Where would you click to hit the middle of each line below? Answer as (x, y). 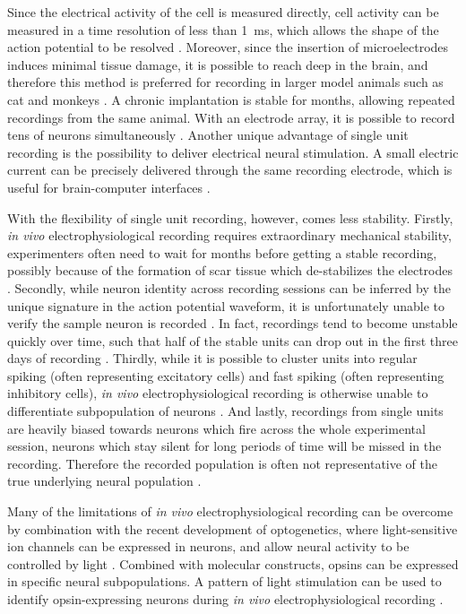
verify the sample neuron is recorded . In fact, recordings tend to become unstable (233, 323)
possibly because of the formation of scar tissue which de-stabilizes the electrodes (230, 270)
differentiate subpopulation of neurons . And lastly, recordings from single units (225, 411)
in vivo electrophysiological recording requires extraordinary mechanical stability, (229, 235)
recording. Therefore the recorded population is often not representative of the (222, 463)
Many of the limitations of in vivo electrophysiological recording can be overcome (230, 511)
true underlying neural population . (104, 481)
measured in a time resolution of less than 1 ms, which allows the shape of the (223, 29)
